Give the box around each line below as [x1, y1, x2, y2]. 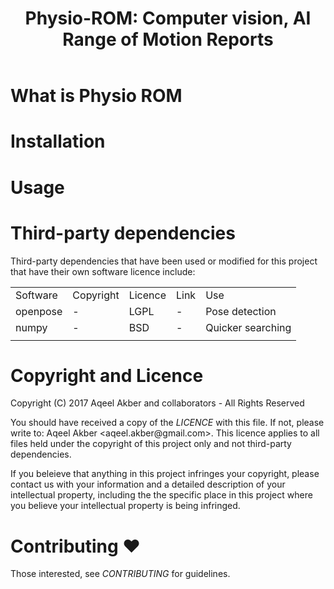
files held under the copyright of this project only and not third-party [10, 438, 292, 450]
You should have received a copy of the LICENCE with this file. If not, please [10, 417, 325, 429]
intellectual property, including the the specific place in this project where [10, 489, 313, 501]
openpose [15, 304, 63, 318]
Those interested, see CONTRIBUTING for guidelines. [10, 568, 231, 580]
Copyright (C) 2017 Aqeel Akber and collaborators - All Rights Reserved [10, 397, 305, 409]
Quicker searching [205, 320, 292, 334]
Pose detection [205, 304, 277, 318]
